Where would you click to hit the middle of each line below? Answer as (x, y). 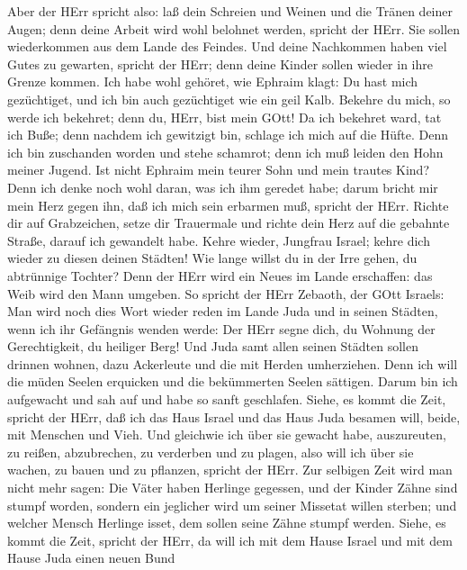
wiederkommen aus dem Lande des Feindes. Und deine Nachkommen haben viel (227, 46)
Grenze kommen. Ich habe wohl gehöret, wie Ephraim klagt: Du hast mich (213, 81)
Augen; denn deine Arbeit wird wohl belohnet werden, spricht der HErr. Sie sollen (234, 28)
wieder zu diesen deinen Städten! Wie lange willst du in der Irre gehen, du (212, 258)
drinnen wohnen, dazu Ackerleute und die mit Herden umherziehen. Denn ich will (233, 363)
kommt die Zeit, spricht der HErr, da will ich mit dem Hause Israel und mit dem (230, 540)
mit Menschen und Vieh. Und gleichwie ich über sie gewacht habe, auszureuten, (227, 434)
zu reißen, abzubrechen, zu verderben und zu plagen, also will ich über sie (211, 452)
